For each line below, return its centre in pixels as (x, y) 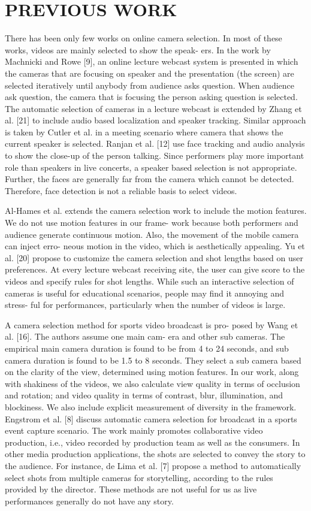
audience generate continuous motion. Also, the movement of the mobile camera (152, 234)
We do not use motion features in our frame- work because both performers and (152, 223)
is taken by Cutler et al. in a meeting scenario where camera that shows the (144, 131)
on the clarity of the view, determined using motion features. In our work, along (152, 372)
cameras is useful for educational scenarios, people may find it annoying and (145, 293)
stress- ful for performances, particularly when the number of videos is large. (145, 305)
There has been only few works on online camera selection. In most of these (144, 38)
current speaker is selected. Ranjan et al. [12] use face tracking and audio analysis (155, 143)
